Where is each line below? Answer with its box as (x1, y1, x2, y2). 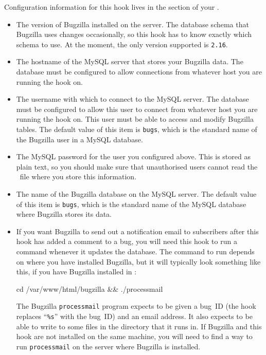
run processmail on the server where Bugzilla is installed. (16, 341, 201, 351)
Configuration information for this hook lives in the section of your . (4, 2, 219, 12)
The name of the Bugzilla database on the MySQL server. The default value (16, 189, 257, 199)
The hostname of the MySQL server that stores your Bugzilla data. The (16, 56, 243, 67)
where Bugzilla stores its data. (16, 209, 112, 219)
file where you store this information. (20, 171, 137, 182)
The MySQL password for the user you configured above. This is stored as (16, 151, 251, 162)
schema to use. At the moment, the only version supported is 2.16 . (16, 39, 228, 49)
